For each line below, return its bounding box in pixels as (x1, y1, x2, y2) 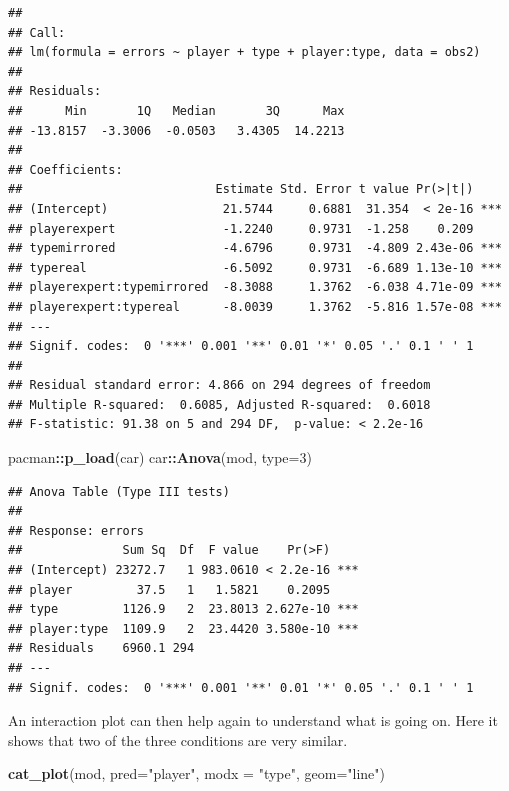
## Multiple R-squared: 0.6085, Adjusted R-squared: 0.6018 (8, 397, 431, 412)
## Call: (8, 25, 66, 40)
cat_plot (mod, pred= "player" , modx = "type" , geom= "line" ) (8, 763, 386, 784)
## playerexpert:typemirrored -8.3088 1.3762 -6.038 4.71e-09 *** (8, 280, 502, 295)
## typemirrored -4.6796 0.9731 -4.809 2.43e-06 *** (8, 241, 502, 256)
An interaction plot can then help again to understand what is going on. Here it (8, 710, 498, 731)
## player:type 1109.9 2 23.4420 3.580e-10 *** (8, 621, 359, 636)
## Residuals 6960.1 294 (8, 641, 195, 656)
